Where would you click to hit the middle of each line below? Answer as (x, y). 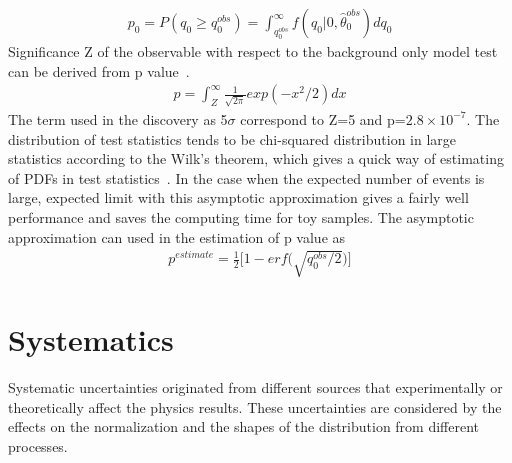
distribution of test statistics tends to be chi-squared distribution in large (232, 138)
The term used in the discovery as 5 (118, 118)
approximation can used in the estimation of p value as (177, 236)
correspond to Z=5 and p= (323, 118)
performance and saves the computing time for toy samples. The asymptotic (241, 216)
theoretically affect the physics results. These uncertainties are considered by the (255, 406)
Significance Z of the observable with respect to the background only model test (253, 51)
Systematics (91, 339)
